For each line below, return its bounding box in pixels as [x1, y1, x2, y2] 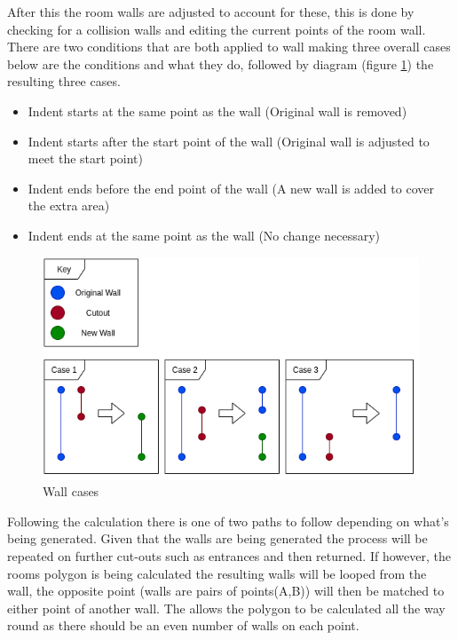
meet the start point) [28, 149, 144, 168]
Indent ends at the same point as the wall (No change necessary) [28, 225, 381, 244]
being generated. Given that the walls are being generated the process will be [7, 529, 428, 548]
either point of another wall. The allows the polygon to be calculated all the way [7, 598, 446, 617]
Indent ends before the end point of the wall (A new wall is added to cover [28, 178, 434, 197]
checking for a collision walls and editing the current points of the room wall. [7, 20, 426, 38]
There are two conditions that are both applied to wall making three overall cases [7, 37, 451, 56]
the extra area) [28, 196, 110, 215]
